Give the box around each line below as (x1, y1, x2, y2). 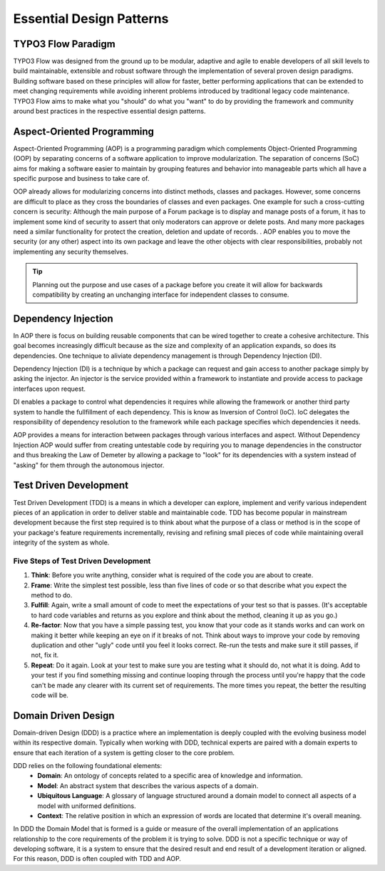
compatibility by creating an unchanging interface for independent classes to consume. (32, 290, 289, 299)
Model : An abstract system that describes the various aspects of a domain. (37, 781, 259, 790)
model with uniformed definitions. (37, 801, 136, 810)
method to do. (31, 590, 73, 599)
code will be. (31, 690, 69, 700)
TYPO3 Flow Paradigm (13, 38, 115, 50)
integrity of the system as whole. (13, 538, 110, 547)
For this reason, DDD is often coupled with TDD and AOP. (13, 855, 182, 863)
